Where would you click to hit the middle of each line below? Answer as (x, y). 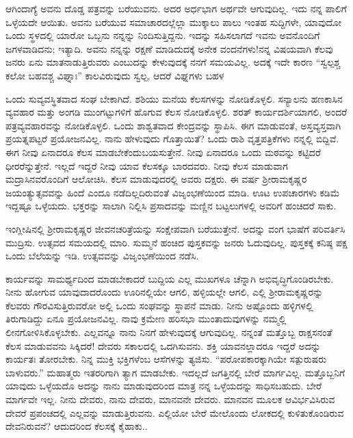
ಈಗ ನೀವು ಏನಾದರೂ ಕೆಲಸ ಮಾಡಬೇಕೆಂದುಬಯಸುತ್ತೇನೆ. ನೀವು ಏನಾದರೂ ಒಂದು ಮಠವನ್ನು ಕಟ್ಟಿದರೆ (163, 152)
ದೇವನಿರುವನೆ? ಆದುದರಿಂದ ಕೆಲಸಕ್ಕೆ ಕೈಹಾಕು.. (77, 426)
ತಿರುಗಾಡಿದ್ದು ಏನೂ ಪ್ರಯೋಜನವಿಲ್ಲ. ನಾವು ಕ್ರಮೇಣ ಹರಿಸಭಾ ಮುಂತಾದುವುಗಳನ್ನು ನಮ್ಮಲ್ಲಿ (146, 319)
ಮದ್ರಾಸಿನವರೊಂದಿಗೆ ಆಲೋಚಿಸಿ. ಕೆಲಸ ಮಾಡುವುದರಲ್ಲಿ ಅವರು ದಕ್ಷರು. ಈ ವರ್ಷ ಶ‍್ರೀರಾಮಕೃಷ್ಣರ (156, 179)
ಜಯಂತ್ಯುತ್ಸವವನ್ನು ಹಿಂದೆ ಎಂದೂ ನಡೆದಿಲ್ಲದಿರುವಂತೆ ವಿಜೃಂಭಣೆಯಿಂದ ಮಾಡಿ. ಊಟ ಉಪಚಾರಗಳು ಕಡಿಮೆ (173, 192)
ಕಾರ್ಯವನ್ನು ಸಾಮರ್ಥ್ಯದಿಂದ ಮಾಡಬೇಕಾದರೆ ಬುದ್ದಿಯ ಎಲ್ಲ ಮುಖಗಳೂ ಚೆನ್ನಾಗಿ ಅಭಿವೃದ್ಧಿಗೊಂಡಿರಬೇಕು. (170, 278)
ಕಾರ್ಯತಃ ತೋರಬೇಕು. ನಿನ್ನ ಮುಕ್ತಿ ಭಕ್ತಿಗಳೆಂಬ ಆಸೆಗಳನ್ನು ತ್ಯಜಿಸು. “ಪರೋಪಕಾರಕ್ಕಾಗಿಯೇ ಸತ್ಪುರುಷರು (166, 359)
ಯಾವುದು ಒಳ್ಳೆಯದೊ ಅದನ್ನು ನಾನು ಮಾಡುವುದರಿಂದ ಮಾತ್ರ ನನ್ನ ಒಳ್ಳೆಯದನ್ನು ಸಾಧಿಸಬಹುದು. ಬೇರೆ (164, 386)
